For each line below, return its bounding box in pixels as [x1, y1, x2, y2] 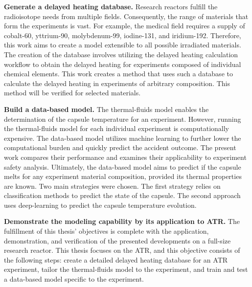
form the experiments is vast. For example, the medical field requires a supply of [4, 21, 245, 31]
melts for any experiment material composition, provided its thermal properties [4, 171, 242, 181]
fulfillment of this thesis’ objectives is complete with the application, [4, 226, 209, 236]
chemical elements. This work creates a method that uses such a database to [4, 68, 233, 79]
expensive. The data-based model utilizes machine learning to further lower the [4, 132, 241, 143]
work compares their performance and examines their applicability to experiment [4, 152, 247, 162]
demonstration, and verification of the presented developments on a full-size [4, 235, 231, 245]
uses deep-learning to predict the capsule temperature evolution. [4, 199, 197, 210]
